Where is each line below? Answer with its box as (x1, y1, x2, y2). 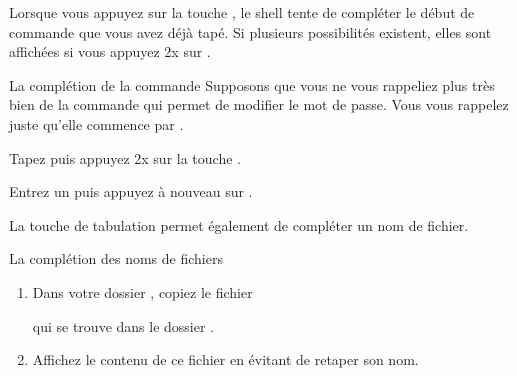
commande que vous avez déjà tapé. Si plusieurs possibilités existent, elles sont (9, 21, 492, 42)
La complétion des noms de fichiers (9, 248, 223, 269)
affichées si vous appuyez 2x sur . (9, 41, 211, 62)
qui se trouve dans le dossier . (32, 315, 214, 336)
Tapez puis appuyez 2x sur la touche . (9, 147, 241, 168)
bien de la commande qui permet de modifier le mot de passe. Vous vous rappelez (9, 94, 509, 115)
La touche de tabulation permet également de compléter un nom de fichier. (9, 214, 469, 235)
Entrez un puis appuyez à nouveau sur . (9, 181, 253, 202)
